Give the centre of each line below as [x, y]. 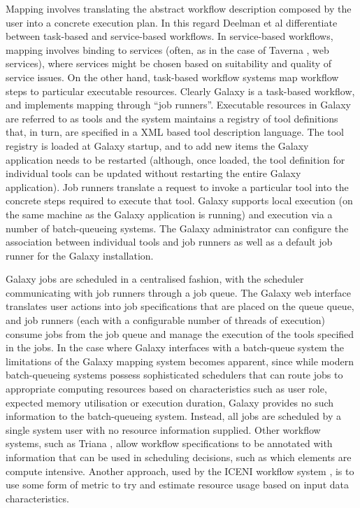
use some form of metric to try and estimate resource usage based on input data [177, 485]
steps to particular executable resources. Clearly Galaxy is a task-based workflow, [180, 91]
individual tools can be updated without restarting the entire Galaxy [153, 173]
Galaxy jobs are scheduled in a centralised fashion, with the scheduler [155, 279]
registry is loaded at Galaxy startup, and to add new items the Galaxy [157, 145]
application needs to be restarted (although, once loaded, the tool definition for [175, 159]
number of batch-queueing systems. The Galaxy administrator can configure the [177, 228]
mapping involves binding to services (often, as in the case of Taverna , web [167, 49]
